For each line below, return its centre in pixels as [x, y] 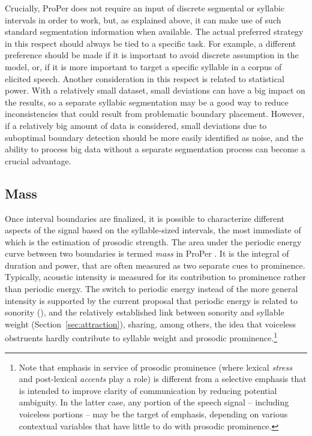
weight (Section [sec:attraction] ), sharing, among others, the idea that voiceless [151, 324]
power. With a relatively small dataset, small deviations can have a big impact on [155, 90]
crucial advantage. [38, 160]
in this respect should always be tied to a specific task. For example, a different [151, 43]
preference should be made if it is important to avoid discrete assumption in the [152, 55]
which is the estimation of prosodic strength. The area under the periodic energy [153, 241]
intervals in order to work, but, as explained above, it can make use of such [143, 19]
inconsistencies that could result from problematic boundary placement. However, [155, 114]
